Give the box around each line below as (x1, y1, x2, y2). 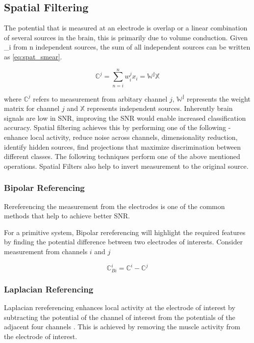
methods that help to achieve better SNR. (4, 211, 130, 221)
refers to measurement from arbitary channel (33, 93, 168, 104)
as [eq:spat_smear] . (4, 51, 62, 61)
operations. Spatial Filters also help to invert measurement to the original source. (4, 160, 249, 171)
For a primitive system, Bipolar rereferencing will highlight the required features (4, 227, 246, 237)
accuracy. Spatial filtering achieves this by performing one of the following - (4, 122, 231, 132)
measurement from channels (4, 246, 88, 257)
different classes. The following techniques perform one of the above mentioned (4, 151, 240, 161)
